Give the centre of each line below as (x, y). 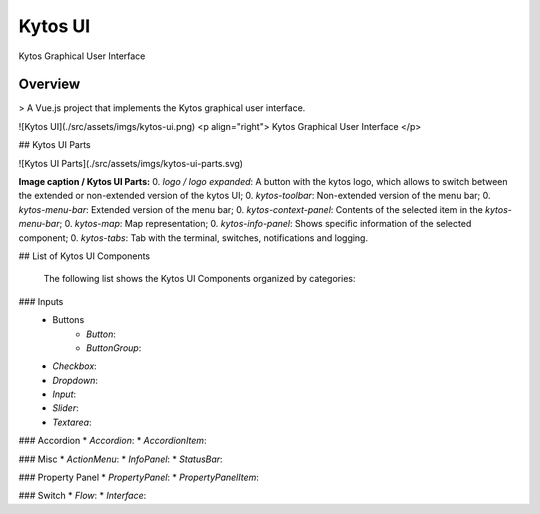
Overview (49, 84)
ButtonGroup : (114, 347)
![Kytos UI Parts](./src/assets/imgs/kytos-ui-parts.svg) (131, 163)
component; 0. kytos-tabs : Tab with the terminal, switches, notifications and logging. (193, 237)
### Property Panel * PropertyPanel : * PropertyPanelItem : (139, 477)
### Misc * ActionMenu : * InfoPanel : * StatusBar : (121, 459)
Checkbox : (74, 366)
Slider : (65, 408)
